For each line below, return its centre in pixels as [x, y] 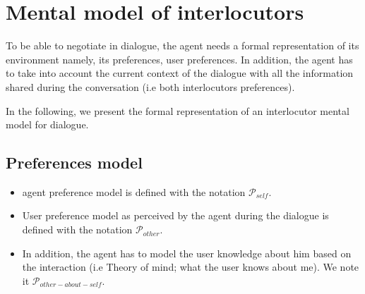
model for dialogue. [47, 124]
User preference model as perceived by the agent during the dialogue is [175, 215]
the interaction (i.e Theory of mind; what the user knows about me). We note [191, 267]
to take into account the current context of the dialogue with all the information [180, 73]
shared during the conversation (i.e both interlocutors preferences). [150, 86]
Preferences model [74, 163]
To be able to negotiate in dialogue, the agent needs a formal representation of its [182, 45]
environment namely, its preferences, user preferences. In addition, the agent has [179, 59]
